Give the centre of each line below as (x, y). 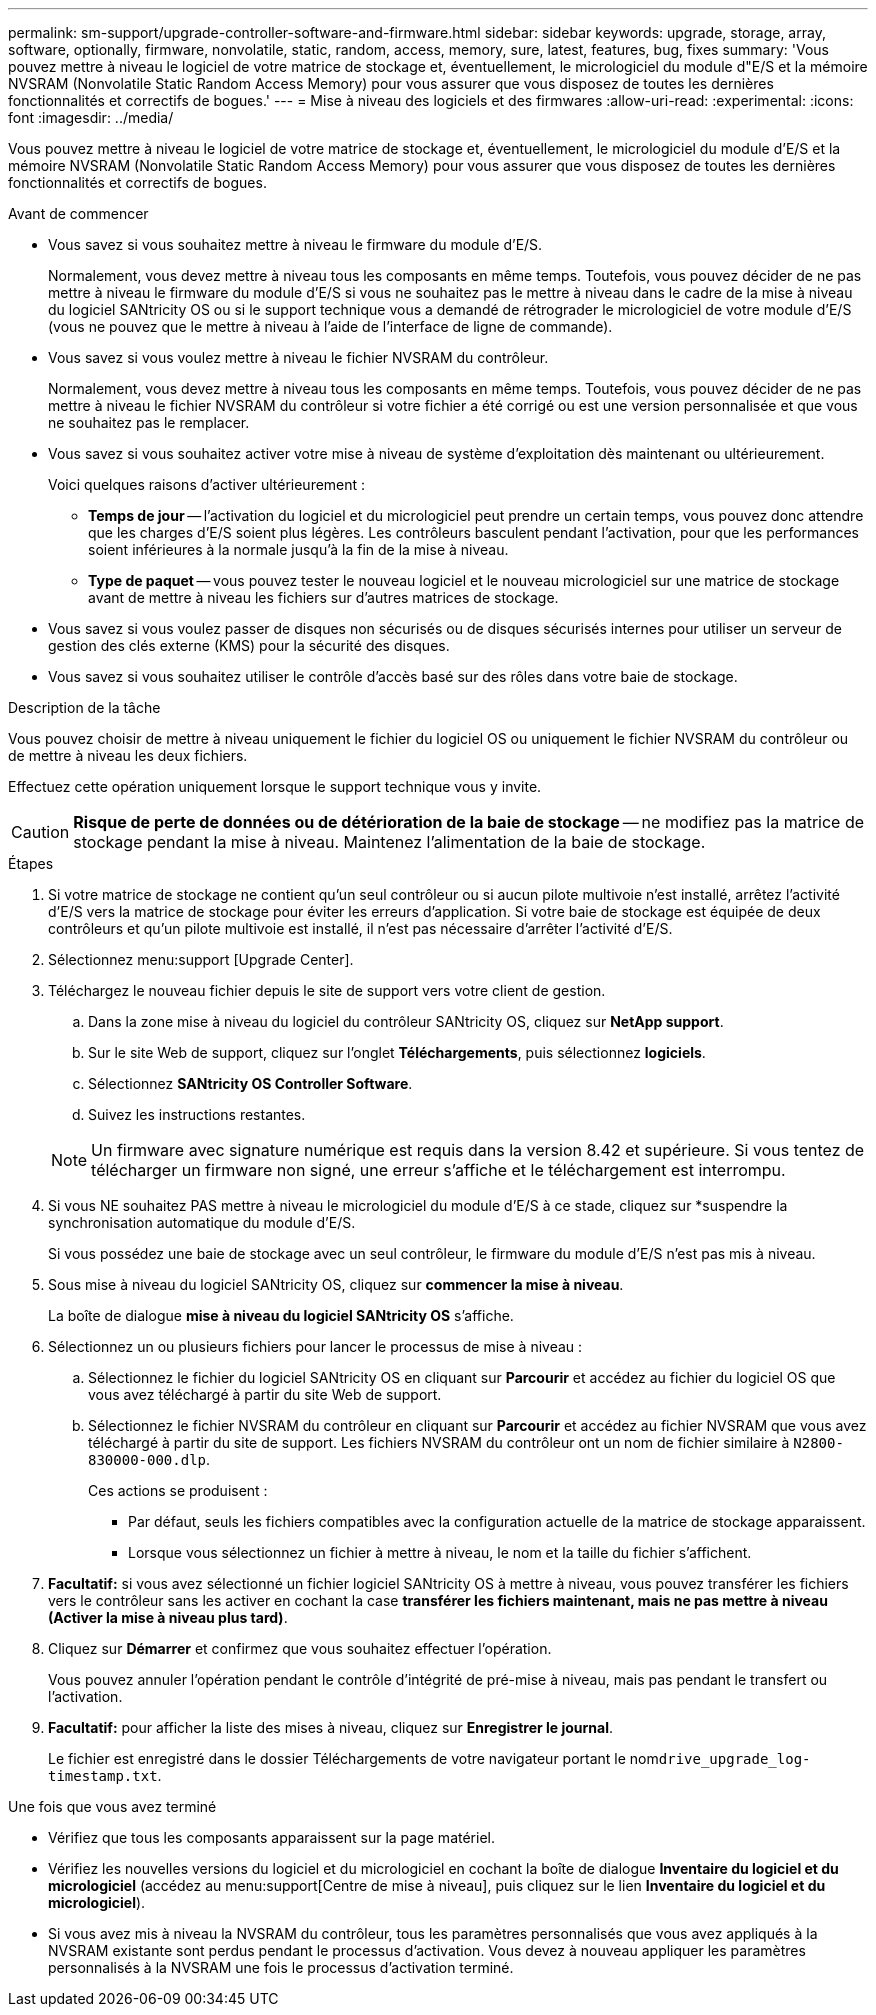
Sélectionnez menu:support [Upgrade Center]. (201, 959)
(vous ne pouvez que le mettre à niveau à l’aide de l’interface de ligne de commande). (330, 326)
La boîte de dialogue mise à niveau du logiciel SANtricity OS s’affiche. (281, 1315)
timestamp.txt (103, 1776)
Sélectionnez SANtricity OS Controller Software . (250, 1083)
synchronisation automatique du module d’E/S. (202, 1222)
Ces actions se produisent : (178, 1490)
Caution (40, 832)
